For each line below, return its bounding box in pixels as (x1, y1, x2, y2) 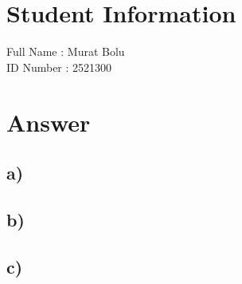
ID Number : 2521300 (6, 58, 112, 75)
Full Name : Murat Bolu (6, 43, 125, 60)
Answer (6, 105, 91, 138)
